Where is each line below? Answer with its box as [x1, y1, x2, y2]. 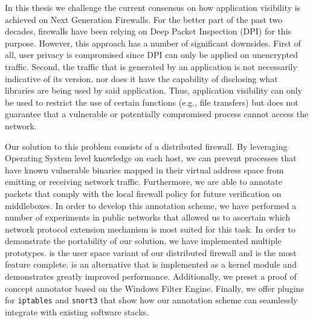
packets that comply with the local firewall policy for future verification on [5, 187, 282, 199]
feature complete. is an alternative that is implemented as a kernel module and [5, 258, 297, 271]
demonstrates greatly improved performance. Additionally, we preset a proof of [5, 270, 297, 283]
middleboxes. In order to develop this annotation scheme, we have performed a [5, 199, 297, 211]
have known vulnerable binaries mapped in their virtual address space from [5, 163, 284, 176]
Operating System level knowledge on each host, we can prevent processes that [5, 152, 297, 164]
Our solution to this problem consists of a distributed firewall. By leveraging [5, 140, 288, 152]
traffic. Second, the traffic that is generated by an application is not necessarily [5, 60, 297, 72]
